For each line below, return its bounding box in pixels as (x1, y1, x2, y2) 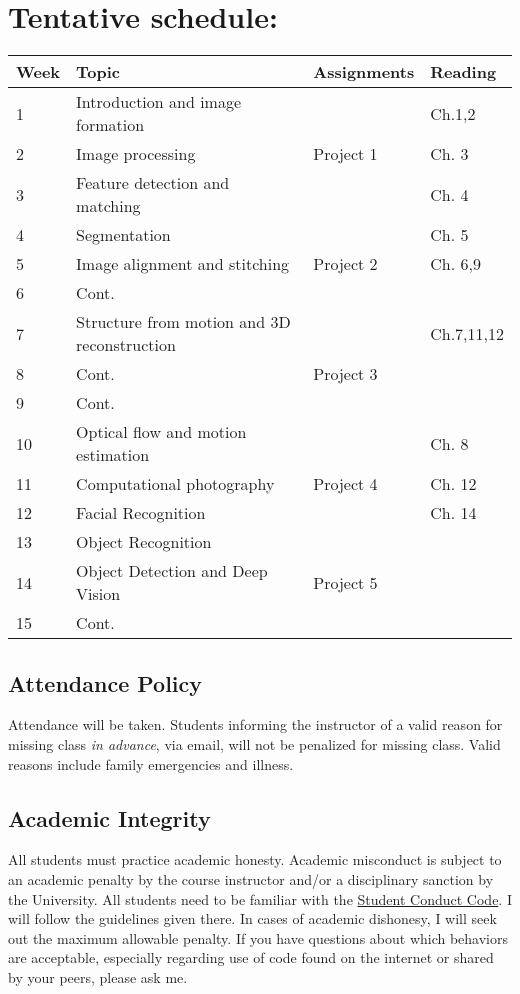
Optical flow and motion (76, 420, 247, 444)
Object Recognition (76, 530, 212, 554)
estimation (76, 443, 150, 467)
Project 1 (313, 142, 378, 166)
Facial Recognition (76, 501, 206, 525)
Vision (76, 582, 121, 606)
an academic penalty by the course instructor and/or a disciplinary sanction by (8, 868, 494, 889)
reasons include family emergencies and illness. (8, 753, 294, 774)
